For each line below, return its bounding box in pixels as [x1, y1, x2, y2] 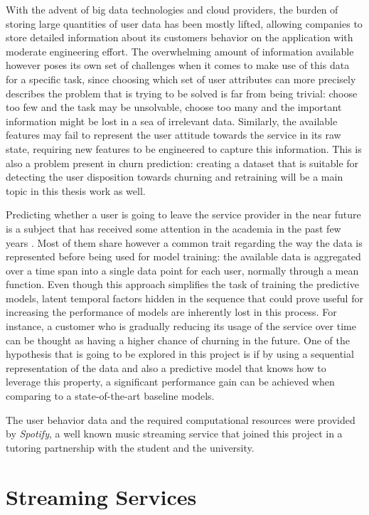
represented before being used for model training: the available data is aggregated [6, 249, 361, 264]
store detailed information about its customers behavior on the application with [6, 30, 353, 45]
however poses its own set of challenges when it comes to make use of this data [6, 58, 350, 73]
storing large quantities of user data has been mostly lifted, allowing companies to [6, 16, 363, 31]
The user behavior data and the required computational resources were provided [6, 412, 355, 427]
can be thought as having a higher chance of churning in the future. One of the [6, 332, 351, 347]
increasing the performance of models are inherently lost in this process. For [6, 304, 337, 319]
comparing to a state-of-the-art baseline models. [6, 388, 215, 403]
